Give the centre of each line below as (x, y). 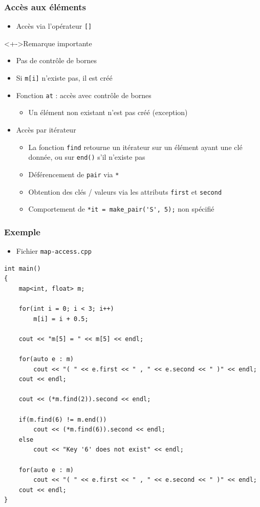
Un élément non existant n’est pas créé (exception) (108, 112)
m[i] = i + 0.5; (61, 319)
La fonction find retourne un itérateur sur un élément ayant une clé (135, 147)
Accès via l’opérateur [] (54, 26)
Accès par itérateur (46, 129)
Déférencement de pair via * (74, 174)
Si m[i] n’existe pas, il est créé (64, 78)
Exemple (22, 231)
